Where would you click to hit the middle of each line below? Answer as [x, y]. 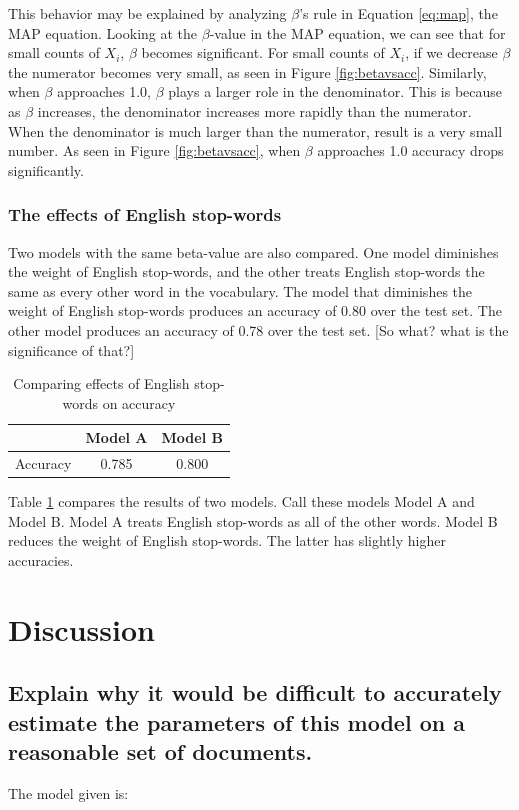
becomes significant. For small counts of [263, 52]
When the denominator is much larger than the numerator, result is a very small [255, 130]
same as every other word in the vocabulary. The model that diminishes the [240, 290]
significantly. [46, 169]
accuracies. [41, 560]
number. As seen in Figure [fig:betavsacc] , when [154, 150]
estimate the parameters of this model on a [236, 721]
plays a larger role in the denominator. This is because [335, 91]
